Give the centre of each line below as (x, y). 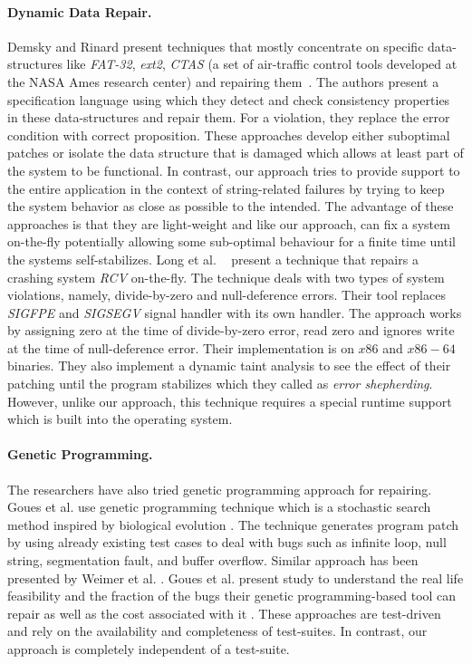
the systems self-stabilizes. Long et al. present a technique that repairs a (213, 259)
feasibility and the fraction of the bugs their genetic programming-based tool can (232, 596)
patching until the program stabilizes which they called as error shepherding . (220, 384)
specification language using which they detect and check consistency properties (229, 99)
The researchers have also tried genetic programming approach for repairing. (220, 489)
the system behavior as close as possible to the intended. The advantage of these (231, 206)
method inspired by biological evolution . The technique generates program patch (233, 524)
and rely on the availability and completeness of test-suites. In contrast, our (217, 631)
